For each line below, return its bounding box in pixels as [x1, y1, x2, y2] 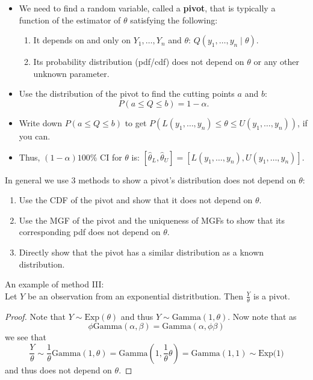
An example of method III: [5, 278, 104, 290]
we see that [5, 331, 46, 343]
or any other [253, 55, 300, 68]
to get [125, 116, 147, 129]
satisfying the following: [130, 13, 218, 26]
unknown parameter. [33, 67, 110, 79]
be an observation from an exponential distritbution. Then [27, 289, 243, 302]
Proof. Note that [5, 310, 66, 322]
